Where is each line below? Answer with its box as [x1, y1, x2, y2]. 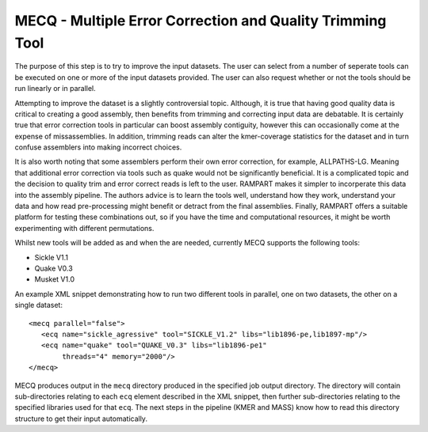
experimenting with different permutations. [14, 223, 155, 233]
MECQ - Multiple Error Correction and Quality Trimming [14, 12, 387, 29]
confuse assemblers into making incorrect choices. [14, 142, 182, 152]
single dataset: [14, 301, 63, 310]
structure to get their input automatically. [14, 414, 148, 423]
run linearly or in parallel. [14, 84, 96, 93]
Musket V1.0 [34, 275, 75, 284]
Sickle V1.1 [34, 252, 69, 262]
